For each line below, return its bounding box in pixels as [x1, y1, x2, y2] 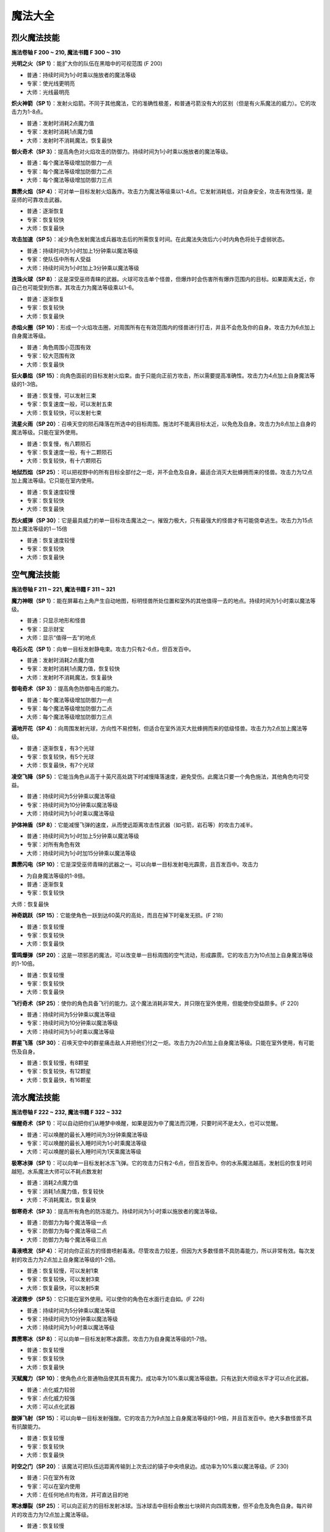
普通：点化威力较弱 [26, 1386, 75, 1394]
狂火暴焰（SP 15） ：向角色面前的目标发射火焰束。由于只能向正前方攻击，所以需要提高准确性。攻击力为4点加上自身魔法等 [11, 371, 315, 379]
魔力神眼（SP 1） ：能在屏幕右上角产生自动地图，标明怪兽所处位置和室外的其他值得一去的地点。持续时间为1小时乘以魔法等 [11, 597, 316, 604]
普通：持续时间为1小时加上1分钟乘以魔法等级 [26, 247, 139, 254]
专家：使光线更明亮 [26, 80, 75, 87]
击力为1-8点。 [11, 108, 46, 116]
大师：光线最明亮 [26, 88, 70, 96]
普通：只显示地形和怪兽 [26, 616, 86, 624]
